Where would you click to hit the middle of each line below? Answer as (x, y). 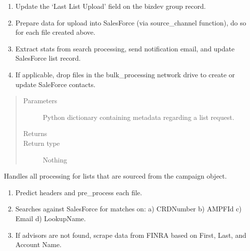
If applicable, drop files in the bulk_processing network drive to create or (125, 74)
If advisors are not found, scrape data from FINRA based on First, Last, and (131, 235)
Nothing (55, 159)
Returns (35, 133)
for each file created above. (55, 32)
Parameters (40, 101)
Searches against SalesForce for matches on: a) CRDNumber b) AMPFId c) (128, 209)
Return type (42, 143)
